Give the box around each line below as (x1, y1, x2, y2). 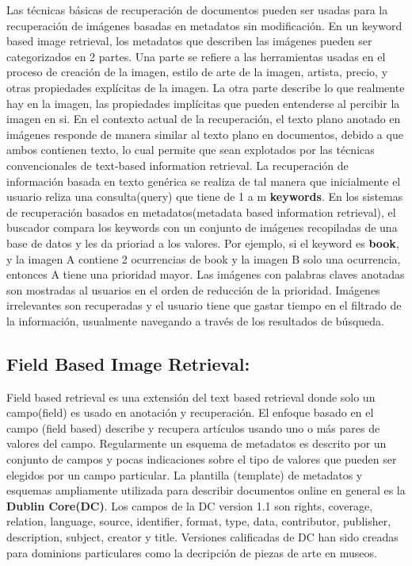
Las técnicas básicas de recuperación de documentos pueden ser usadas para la (6, 2, 388, 17)
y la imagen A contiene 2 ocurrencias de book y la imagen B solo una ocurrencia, (6, 250, 401, 267)
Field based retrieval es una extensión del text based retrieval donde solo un (6, 388, 376, 405)
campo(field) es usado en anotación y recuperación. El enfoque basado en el (6, 404, 374, 421)
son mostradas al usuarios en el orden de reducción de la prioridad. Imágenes (6, 281, 380, 298)
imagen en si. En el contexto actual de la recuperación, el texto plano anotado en (6, 110, 401, 127)
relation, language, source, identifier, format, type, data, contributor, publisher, (6, 513, 391, 529)
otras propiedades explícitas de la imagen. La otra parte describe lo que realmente (6, 79, 405, 95)
